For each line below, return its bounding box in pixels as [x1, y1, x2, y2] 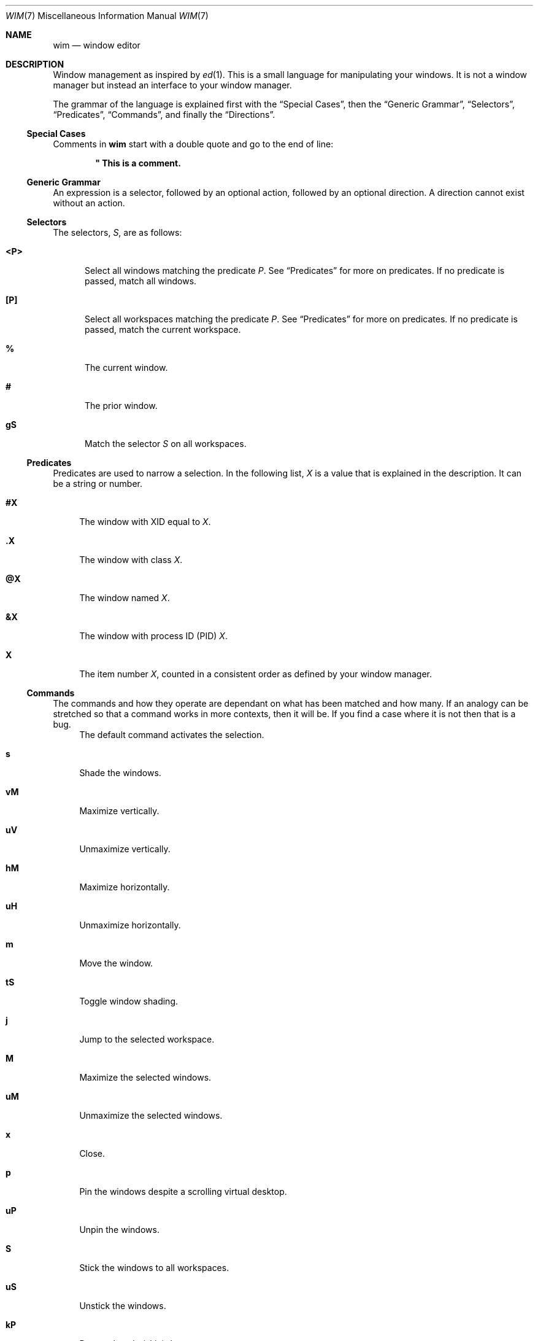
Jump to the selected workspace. [79, 1034, 215, 1044]
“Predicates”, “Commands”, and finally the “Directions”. [53, 109, 275, 120]
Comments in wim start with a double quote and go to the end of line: [53, 139, 334, 149]
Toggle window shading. [79, 996, 179, 1006]
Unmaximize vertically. [79, 844, 171, 854]
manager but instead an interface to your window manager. [53, 80, 292, 90]
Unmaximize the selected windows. [79, 1110, 223, 1121]
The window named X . [79, 593, 170, 603]
